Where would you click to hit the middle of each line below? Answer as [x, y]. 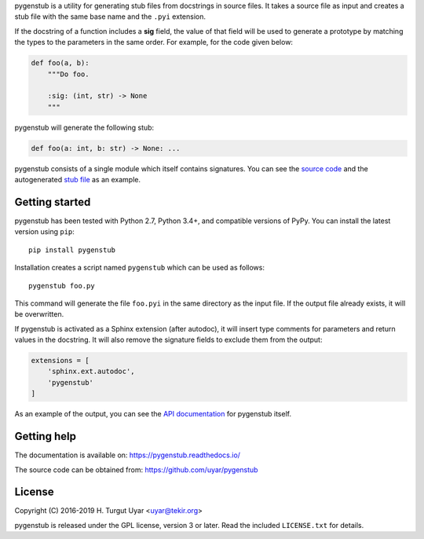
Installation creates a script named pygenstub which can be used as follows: [139, 268]
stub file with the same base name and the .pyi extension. [110, 16]
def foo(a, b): [60, 63]
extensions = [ [60, 361]
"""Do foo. [68, 74]
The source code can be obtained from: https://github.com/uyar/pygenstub [136, 469]
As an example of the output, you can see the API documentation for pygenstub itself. [153, 414]
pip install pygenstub [72, 250]
